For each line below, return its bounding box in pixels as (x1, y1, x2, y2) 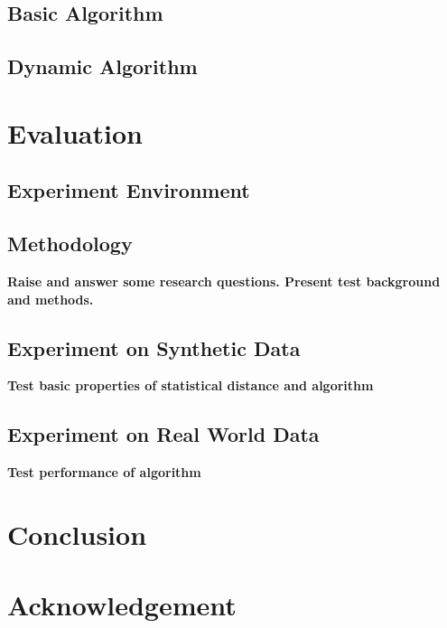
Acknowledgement (7, 586, 237, 623)
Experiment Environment (7, 176, 250, 204)
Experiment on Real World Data (7, 420, 320, 448)
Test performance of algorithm (7, 463, 201, 482)
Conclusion (7, 515, 147, 552)
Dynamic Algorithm (7, 52, 198, 80)
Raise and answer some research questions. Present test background (7, 271, 441, 290)
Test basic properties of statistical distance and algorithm (7, 376, 374, 395)
